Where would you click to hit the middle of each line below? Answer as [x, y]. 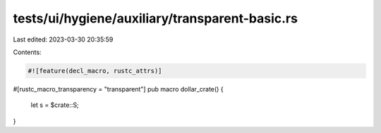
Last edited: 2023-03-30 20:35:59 [63, 39]
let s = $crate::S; [55, 105]
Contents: [27, 52]
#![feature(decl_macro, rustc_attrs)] [95, 71]
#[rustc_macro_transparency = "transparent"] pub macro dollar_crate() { [118, 89]
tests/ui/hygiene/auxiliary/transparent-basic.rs [155, 18]
